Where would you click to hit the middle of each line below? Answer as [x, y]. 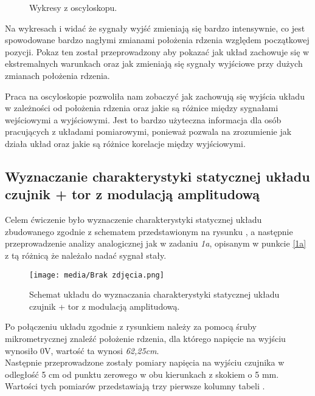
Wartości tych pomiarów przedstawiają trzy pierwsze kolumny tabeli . [135, 386]
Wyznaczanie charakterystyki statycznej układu [157, 176]
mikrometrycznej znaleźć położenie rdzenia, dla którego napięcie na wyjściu [145, 338]
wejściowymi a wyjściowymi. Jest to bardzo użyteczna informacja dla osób [143, 119]
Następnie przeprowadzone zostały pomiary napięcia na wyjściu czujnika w [145, 362]
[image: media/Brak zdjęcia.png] [97, 275]
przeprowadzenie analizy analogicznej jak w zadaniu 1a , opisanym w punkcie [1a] [156, 243]
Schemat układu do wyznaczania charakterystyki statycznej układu [154, 294]
